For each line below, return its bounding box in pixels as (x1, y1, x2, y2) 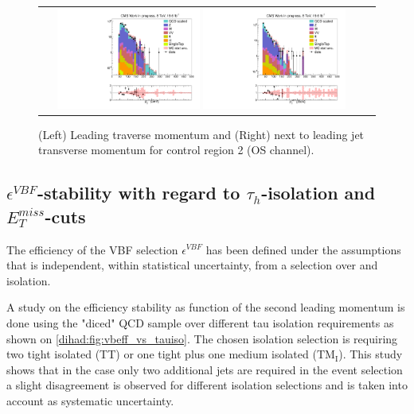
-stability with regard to (37, 180, 240, 205)
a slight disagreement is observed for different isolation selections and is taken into (6, 377, 408, 393)
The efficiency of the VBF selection (6, 241, 178, 257)
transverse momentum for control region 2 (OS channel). (38, 141, 314, 158)
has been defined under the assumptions (205, 241, 401, 257)
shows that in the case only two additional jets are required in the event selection (6, 361, 403, 377)
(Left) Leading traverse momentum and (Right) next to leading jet (38, 126, 365, 142)
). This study (338, 346, 403, 362)
